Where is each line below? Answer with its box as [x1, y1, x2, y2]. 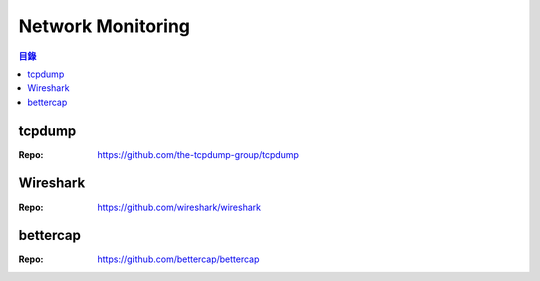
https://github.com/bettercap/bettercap [97, 253, 260, 265]
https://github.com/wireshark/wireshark [97, 201, 262, 213]
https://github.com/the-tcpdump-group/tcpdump [97, 148, 300, 160]
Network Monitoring [18, 15, 190, 37]
